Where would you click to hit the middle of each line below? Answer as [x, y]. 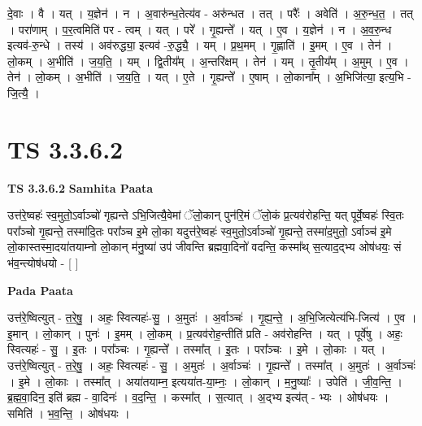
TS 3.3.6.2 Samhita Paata [80, 187]
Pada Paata [40, 290]
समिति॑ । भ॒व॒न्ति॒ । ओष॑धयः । [69, 413]
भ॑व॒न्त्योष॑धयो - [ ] [43, 263]
